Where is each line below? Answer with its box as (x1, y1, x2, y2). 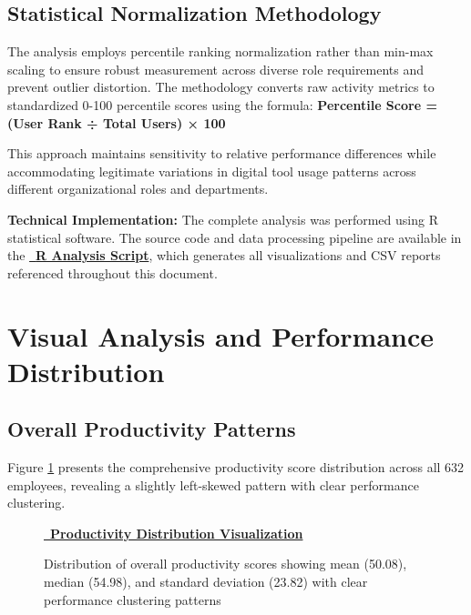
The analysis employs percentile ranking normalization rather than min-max (7, 42, 434, 61)
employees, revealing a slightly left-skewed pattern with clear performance (7, 475, 419, 494)
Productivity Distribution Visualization (50, 523, 303, 542)
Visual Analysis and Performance (7, 317, 434, 354)
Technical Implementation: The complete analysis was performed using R (7, 209, 438, 228)
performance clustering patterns (44, 590, 221, 609)
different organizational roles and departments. (7, 179, 269, 198)
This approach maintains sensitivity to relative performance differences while (7, 144, 436, 163)
